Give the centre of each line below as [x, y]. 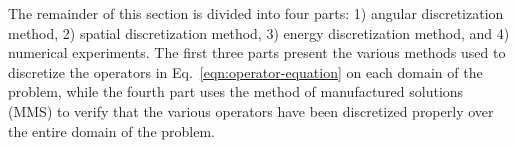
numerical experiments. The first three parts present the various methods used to [257, 52]
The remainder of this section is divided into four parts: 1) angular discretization [256, 13]
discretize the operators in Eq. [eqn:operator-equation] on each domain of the [245, 71]
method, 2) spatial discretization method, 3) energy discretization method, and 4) [259, 32]
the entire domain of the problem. [111, 130]
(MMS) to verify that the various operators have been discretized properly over [251, 110]
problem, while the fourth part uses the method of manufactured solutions [236, 91]
